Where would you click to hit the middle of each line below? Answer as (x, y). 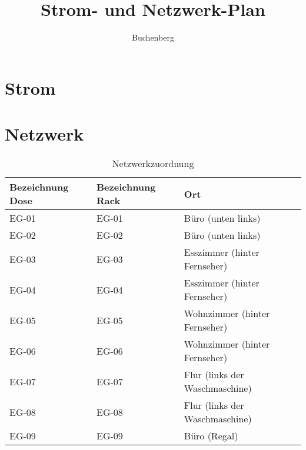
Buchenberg (153, 37)
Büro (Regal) (211, 436)
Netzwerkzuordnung (153, 164)
